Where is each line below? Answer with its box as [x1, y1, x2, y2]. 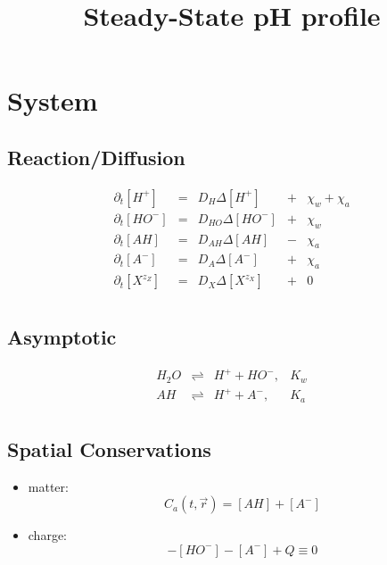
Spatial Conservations [7, 435, 211, 462]
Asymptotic [7, 322, 117, 350]
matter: [28, 477, 69, 495]
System [7, 82, 98, 119]
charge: [28, 526, 68, 544]
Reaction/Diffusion [7, 143, 185, 170]
